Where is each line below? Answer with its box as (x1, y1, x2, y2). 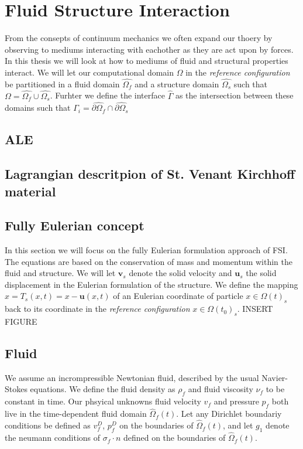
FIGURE (5, 315, 37, 328)
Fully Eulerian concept (5, 216, 144, 234)
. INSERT (237, 302, 273, 315)
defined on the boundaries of (123, 431, 226, 444)
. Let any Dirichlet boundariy (176, 407, 282, 420)
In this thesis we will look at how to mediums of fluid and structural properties (5, 55, 288, 67)
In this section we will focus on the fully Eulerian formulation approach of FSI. (5, 244, 288, 256)
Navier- (261, 371, 288, 383)
